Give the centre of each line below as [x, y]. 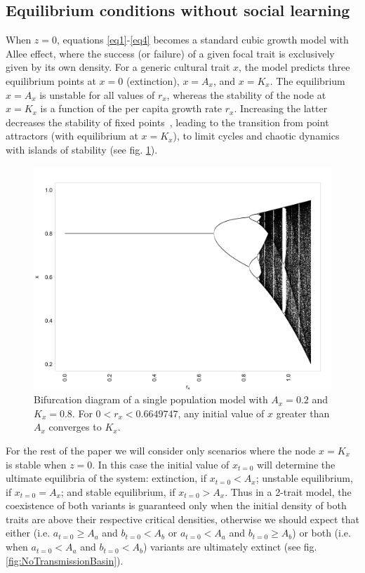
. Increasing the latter [281, 108]
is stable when [36, 464]
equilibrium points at [51, 80]
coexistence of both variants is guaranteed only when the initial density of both [176, 505]
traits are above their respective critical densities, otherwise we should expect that [182, 519]
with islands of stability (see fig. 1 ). [82, 149]
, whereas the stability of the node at [246, 94]
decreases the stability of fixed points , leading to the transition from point [167, 122]
